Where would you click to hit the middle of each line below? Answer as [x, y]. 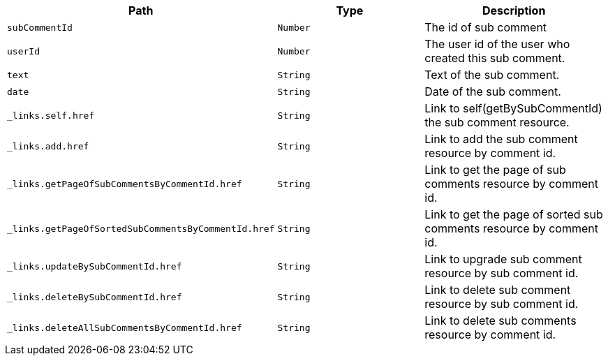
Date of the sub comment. [493, 91]
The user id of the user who [497, 44]
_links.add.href [48, 146]
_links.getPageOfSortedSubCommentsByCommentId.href [141, 228]
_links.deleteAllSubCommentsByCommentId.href [125, 327]
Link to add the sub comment [501, 139]
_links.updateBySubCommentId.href [95, 266]
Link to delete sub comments [501, 321]
